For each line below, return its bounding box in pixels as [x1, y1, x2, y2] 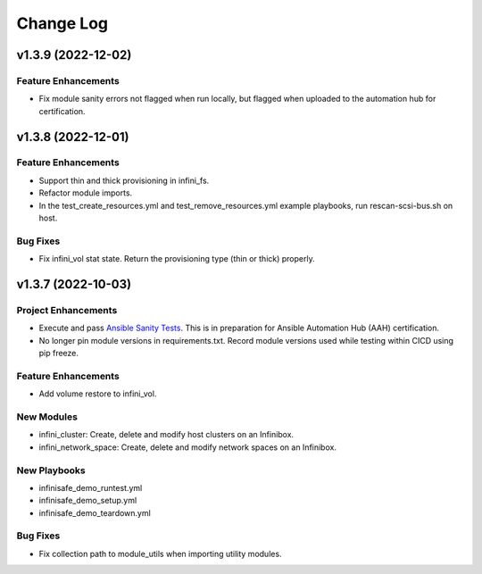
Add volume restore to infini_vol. [38, 388, 157, 399]
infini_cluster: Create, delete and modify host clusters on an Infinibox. [38, 429, 295, 440]
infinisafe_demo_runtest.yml [38, 482, 143, 493]
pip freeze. [38, 348, 79, 359]
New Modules [16, 411, 78, 423]
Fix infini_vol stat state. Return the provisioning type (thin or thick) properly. [38, 254, 316, 264]
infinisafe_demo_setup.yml [38, 495, 137, 506]
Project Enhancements [16, 304, 118, 316]
